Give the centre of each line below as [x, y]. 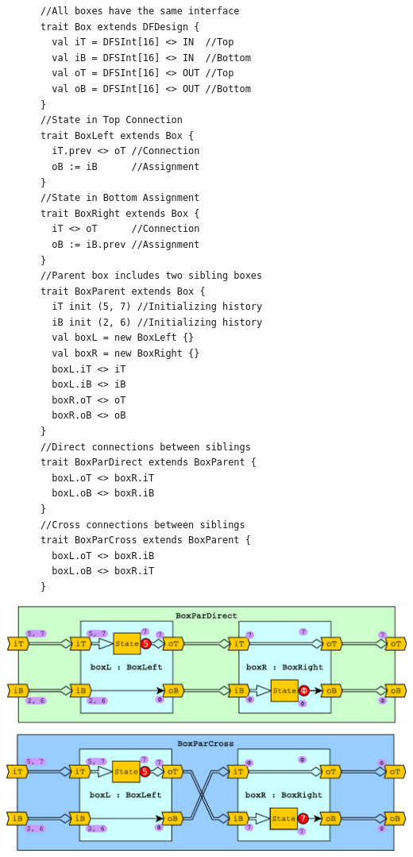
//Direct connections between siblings [145, 447]
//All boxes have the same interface [140, 11]
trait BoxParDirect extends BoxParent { [148, 463]
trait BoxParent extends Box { [123, 291]
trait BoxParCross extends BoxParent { [145, 540]
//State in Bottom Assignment [120, 198]
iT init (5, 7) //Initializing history [157, 307]
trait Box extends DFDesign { [120, 27]
